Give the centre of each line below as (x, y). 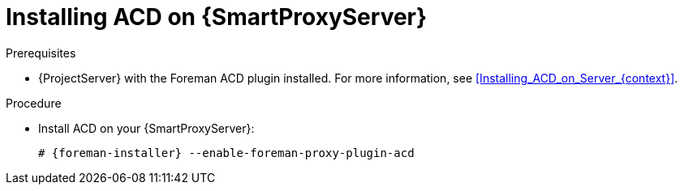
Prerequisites (41, 53)
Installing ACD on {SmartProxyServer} (217, 17)
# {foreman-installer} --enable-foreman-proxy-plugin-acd (226, 153)
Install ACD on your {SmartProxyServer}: (146, 128)
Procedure (34, 103)
